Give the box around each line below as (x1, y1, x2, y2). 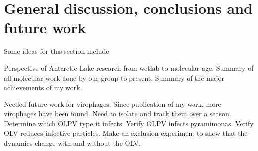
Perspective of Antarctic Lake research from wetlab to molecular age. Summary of (4, 62, 254, 73)
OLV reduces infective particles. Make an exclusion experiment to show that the (4, 128, 248, 138)
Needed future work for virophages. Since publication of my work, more (4, 99, 221, 109)
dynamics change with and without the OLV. (4, 138, 141, 148)
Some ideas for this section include (4, 46, 109, 56)
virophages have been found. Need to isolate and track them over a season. (4, 108, 231, 119)
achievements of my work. (4, 82, 82, 93)
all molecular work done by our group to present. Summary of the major (4, 72, 225, 83)
